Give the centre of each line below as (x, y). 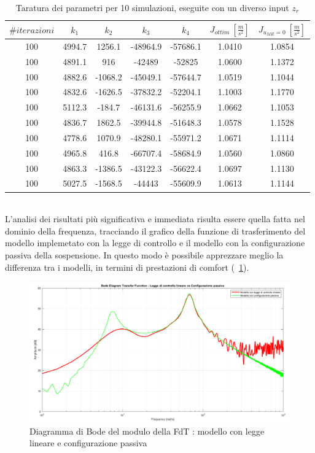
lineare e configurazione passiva (88, 443)
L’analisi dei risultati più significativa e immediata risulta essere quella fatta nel (155, 219)
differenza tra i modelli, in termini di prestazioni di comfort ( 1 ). (127, 267)
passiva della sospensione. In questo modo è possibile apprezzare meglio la (144, 254)
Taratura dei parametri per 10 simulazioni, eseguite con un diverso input (152, 7)
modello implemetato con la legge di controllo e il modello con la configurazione (155, 243)
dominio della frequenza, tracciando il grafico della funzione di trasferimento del (155, 230)
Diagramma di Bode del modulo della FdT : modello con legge (147, 431)
